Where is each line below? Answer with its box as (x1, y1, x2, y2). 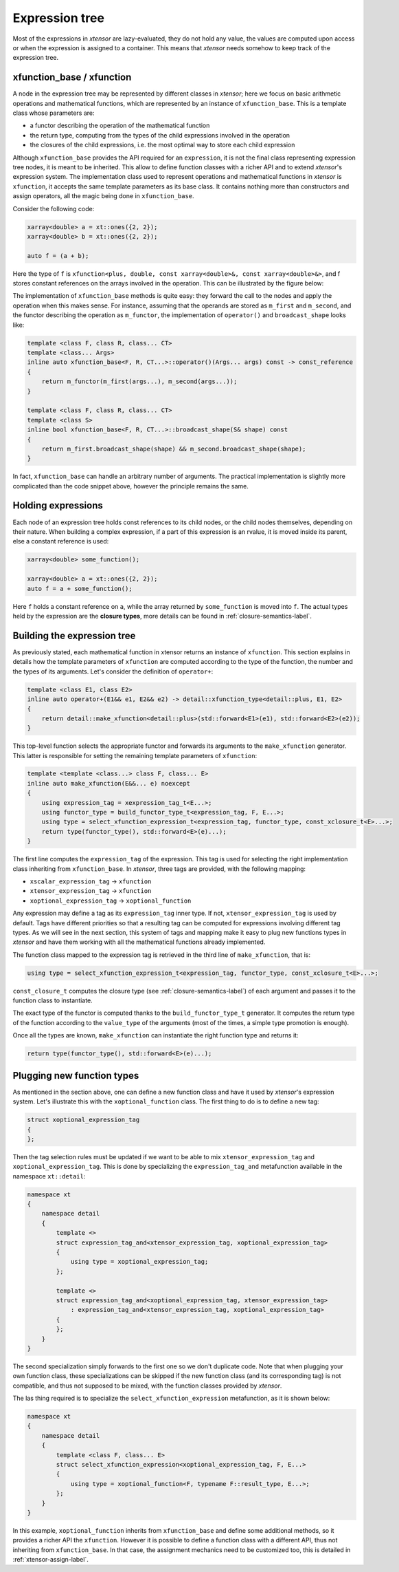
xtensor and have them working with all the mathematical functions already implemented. (12, 938, 266, 946)
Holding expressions (12, 499, 103, 512)
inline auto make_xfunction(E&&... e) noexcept (27, 779, 190, 787)
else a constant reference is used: (12, 537, 109, 546)
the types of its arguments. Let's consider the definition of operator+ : (12, 667, 214, 676)
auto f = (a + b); (27, 252, 89, 259)
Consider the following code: (12, 204, 95, 213)
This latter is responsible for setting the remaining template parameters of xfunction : (12, 751, 258, 760)
